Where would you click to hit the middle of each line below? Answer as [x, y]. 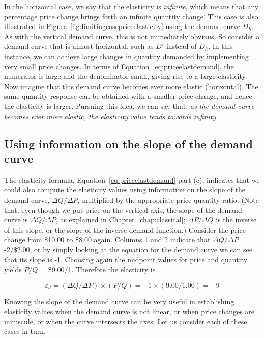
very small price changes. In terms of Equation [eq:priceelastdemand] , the [119, 66]
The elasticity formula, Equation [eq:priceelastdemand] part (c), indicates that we [132, 179]
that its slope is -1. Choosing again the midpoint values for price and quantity [126, 259]
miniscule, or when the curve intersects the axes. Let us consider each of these [126, 321]
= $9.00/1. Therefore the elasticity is [98, 270]
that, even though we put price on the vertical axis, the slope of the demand [123, 209]
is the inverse [236, 220]
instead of [181, 46]
